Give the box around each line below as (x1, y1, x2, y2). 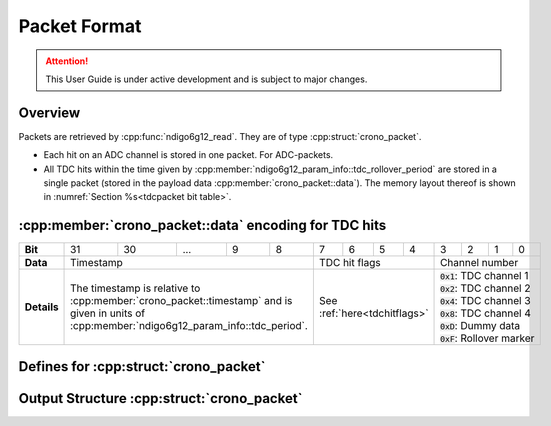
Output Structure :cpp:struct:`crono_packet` (18, 390, 303, 407)
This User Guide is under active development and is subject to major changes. (45, 73, 368, 85)
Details (24, 300, 59, 314)
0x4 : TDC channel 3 (440, 294, 531, 308)
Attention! (45, 55, 89, 67)
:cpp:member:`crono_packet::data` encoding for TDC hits (18, 217, 387, 234)
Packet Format (18, 15, 142, 37)
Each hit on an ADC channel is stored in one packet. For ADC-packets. (43, 149, 334, 161)
